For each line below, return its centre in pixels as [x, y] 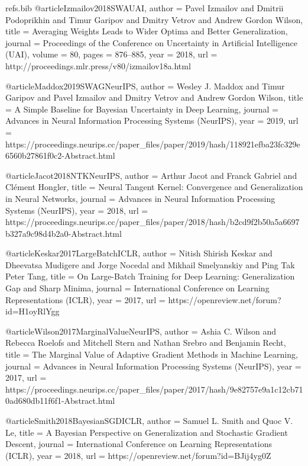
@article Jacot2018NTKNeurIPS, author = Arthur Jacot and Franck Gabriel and [151, 175]
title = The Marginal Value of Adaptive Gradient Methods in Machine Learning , [152, 354]
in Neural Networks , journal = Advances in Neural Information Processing [140, 198]
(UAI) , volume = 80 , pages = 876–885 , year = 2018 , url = [111, 54]
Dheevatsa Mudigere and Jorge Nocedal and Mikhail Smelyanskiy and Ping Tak [150, 264]
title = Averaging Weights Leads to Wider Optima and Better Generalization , [147, 31]
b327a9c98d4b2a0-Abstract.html [64, 233]
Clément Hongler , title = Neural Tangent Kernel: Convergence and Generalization [154, 187]
